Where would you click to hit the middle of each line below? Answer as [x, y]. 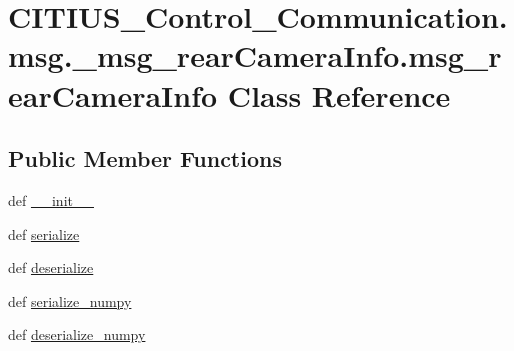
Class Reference [339, 94]
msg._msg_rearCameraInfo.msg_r [255, 55]
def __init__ [51, 199]
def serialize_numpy [70, 300]
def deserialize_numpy [77, 334]
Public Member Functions [145, 158]
